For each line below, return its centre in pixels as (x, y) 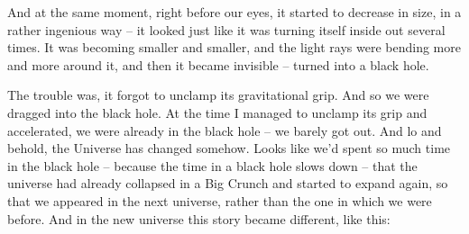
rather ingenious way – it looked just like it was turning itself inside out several (226, 29)
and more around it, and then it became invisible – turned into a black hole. (218, 64)
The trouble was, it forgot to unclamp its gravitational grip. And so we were (218, 95)
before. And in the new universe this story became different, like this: (199, 218)
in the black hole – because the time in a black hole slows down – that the (212, 165)
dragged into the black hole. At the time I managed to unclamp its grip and (217, 112)
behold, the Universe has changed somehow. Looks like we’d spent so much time (229, 148)
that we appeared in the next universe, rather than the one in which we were (220, 200)
